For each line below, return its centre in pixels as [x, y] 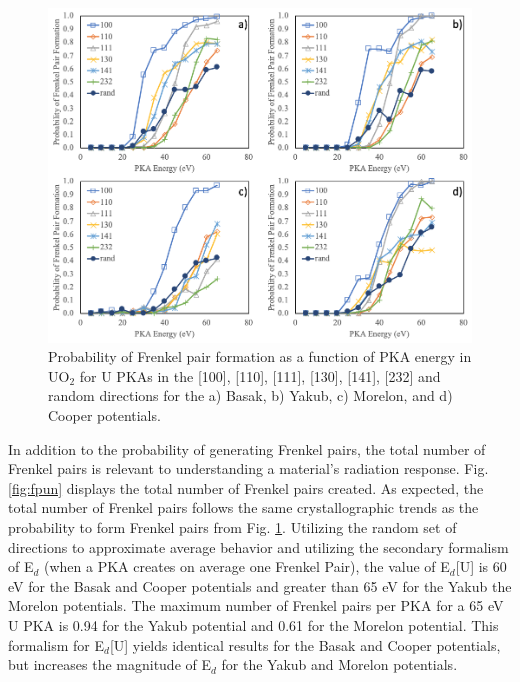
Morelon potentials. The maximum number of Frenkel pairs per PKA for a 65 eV [256, 605]
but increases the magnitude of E [109, 664]
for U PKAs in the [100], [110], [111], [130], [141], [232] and [260, 375]
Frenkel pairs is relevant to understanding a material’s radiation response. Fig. [248, 468]
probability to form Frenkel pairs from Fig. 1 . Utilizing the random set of [232, 526]
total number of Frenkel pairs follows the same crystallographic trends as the [243, 507]
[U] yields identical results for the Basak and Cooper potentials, [305, 644]
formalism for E [56, 644]
